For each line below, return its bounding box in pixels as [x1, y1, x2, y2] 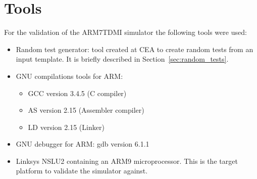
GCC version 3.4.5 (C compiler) [28, 87, 127, 98]
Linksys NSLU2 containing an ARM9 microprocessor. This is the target [16, 155, 238, 166]
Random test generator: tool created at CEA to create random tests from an [16, 43, 253, 54]
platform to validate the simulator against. [16, 165, 148, 176]
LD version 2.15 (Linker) [28, 121, 105, 132]
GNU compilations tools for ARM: [16, 70, 123, 81]
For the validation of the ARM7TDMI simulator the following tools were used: [4, 27, 247, 37]
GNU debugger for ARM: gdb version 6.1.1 [16, 139, 149, 149]
